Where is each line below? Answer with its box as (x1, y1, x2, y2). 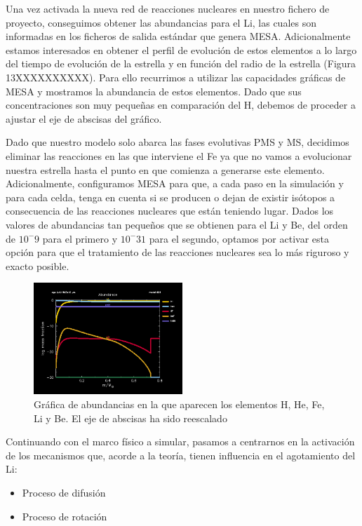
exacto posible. (6, 258, 69, 273)
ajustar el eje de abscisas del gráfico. (6, 111, 162, 126)
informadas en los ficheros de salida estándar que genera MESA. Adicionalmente (6, 29, 351, 43)
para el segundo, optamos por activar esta (149, 231, 329, 245)
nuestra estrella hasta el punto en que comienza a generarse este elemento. (6, 162, 325, 177)
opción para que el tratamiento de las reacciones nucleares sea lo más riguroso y (6, 245, 349, 259)
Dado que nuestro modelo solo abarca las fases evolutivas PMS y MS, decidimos (6, 135, 349, 149)
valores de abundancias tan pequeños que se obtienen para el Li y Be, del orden (6, 217, 348, 231)
